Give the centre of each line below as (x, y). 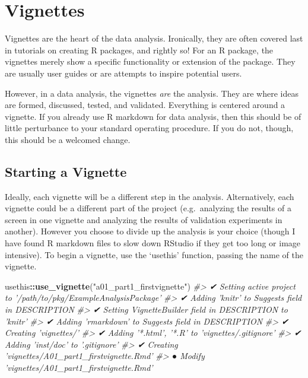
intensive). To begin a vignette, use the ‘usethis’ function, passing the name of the (154, 254)
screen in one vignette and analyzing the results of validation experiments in (144, 219)
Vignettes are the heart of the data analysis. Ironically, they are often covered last (154, 38)
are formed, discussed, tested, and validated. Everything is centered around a (145, 105)
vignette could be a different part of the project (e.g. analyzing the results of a (148, 208)
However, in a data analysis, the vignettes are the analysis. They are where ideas (152, 93)
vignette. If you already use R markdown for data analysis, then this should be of (153, 116)
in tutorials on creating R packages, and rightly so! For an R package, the (139, 50)
